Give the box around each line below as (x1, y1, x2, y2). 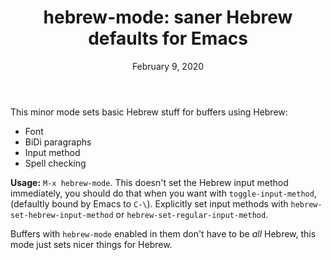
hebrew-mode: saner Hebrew (43, 6, 293, 29)
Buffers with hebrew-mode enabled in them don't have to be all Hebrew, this (10, 227, 317, 240)
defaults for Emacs (88, 27, 248, 50)
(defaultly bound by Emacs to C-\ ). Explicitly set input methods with (10, 197, 289, 210)
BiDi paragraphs (24, 136, 92, 148)
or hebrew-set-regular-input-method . (115, 208, 269, 220)
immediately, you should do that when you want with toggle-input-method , (10, 187, 317, 199)
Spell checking (24, 157, 87, 169)
